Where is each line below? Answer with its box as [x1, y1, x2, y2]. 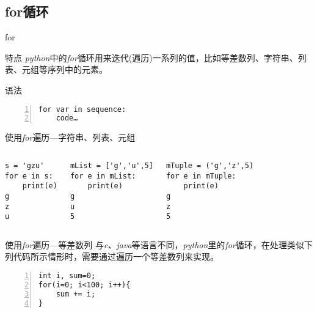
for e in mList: [70, 171, 136, 180]
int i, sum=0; [38, 271, 96, 281]
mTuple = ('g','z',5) [166, 161, 254, 170]
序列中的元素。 [47, 63, 107, 76]
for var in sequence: [38, 105, 126, 114]
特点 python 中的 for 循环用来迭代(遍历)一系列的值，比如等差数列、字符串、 [5, 51, 298, 64]
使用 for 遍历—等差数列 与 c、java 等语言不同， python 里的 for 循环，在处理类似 [5, 238, 304, 251]
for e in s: [5, 171, 53, 180]
